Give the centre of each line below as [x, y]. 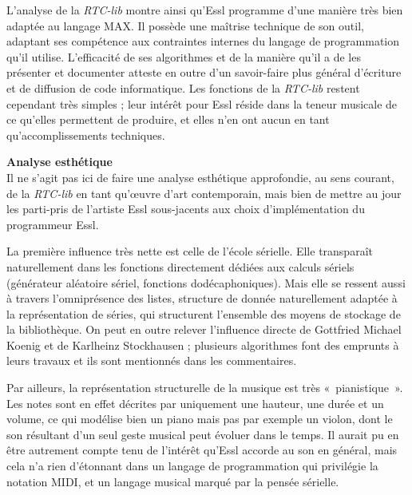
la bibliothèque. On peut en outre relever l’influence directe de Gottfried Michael [204, 329]
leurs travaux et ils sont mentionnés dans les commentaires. [152, 360]
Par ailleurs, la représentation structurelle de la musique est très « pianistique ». [205, 388]
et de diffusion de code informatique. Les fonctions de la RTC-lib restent [183, 87]
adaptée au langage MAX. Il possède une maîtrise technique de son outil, [185, 25]
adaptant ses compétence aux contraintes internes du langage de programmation [203, 41]
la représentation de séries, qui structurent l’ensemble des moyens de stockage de [204, 313]
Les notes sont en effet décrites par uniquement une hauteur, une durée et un [195, 403]
